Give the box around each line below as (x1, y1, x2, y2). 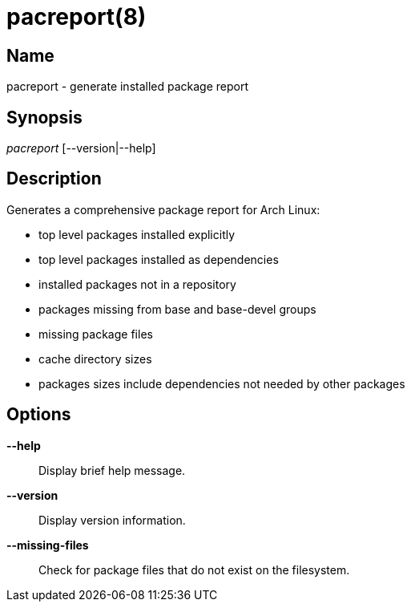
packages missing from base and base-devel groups (38, 302, 316, 316)
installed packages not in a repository (38, 277, 236, 291)
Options (6, 404, 71, 425)
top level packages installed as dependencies (38, 252, 279, 266)
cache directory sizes (38, 351, 152, 366)
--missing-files (6, 537, 89, 552)
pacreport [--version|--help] (6, 141, 156, 156)
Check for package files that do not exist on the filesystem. (38, 562, 350, 577)
